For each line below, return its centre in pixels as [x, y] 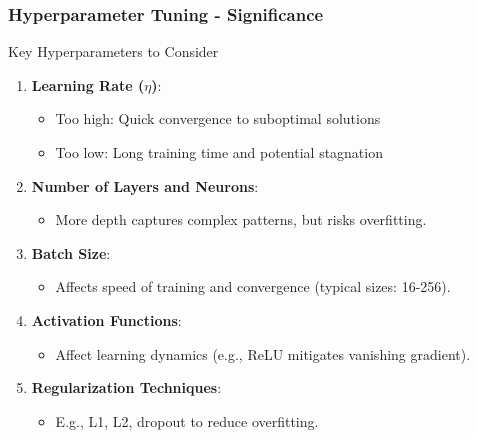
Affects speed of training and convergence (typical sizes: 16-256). [253, 286]
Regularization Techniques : [126, 387]
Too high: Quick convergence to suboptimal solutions [218, 118]
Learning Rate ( [88, 84]
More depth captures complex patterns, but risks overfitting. [241, 219]
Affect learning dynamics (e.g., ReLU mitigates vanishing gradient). [263, 353]
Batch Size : [71, 252]
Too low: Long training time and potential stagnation [219, 152]
